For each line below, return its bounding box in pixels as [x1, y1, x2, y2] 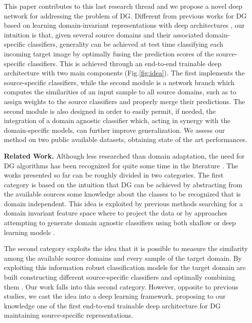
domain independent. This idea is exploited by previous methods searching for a [4, 198, 243, 208]
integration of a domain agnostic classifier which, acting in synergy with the [4, 115, 231, 126]
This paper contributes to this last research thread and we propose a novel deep [4, 1, 243, 11]
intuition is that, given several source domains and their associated [4, 29, 203, 39]
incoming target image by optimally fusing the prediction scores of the [4, 48, 214, 58]
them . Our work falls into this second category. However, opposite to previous [4, 281, 238, 291]
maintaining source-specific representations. [4, 310, 134, 320]
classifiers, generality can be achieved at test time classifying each [27, 39, 224, 49]
